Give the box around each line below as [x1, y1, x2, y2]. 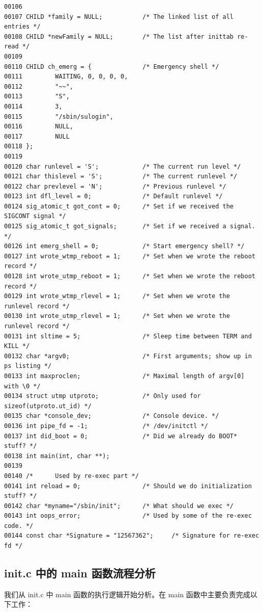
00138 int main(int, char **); [4, 452, 110, 460]
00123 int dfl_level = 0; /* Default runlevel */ [4, 193, 223, 200]
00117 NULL [4, 132, 70, 140]
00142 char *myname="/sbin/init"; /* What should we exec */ [4, 502, 234, 510]
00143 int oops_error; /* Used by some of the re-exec [4, 512, 252, 520]
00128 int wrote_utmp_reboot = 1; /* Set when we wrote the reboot [4, 273, 255, 280]
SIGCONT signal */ [4, 212, 66, 220]
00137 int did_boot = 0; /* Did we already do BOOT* [4, 432, 238, 440]
